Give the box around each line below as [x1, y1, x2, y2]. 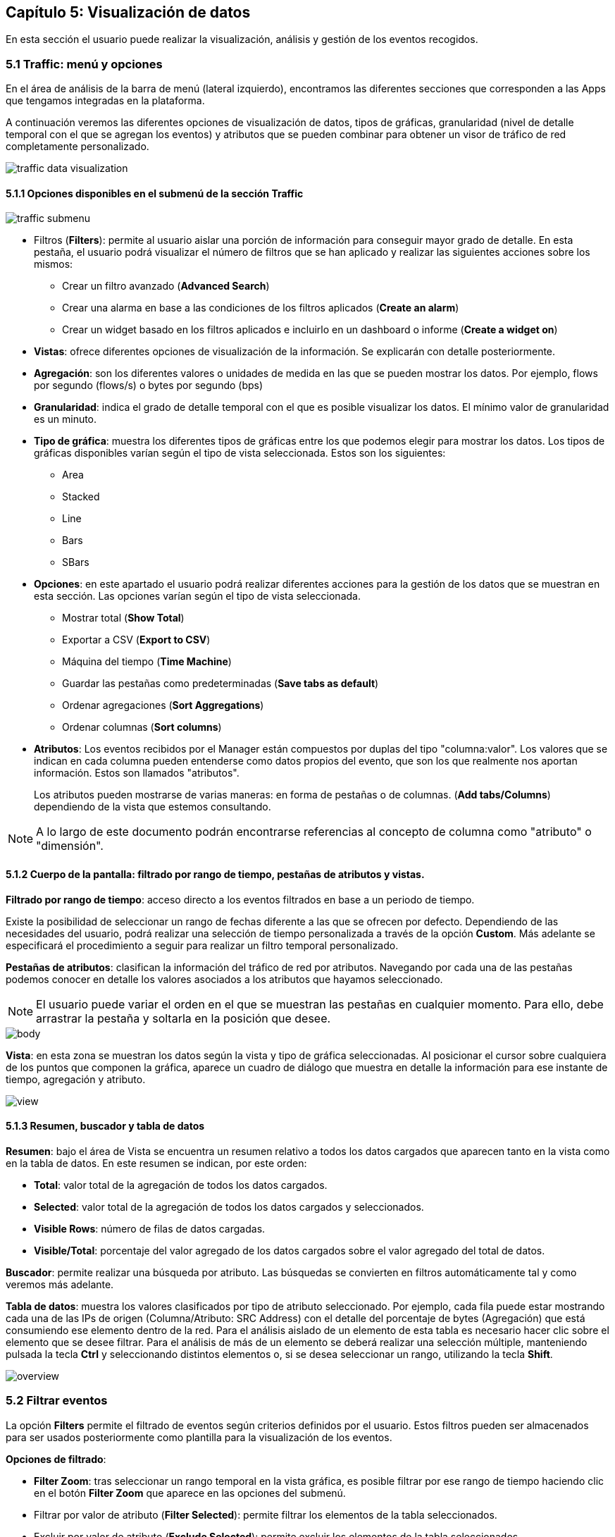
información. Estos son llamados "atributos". [34, 767, 240, 779]
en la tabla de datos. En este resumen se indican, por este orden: [6, 1156, 307, 1169]
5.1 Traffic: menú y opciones [6, 56, 163, 71]
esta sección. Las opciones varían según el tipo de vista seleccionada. [34, 590, 361, 603]
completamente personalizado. [6, 140, 149, 153]
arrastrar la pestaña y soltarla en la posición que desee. [36, 1011, 331, 1025]
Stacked [62, 490, 100, 503]
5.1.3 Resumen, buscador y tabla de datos [6, 1120, 205, 1132]
